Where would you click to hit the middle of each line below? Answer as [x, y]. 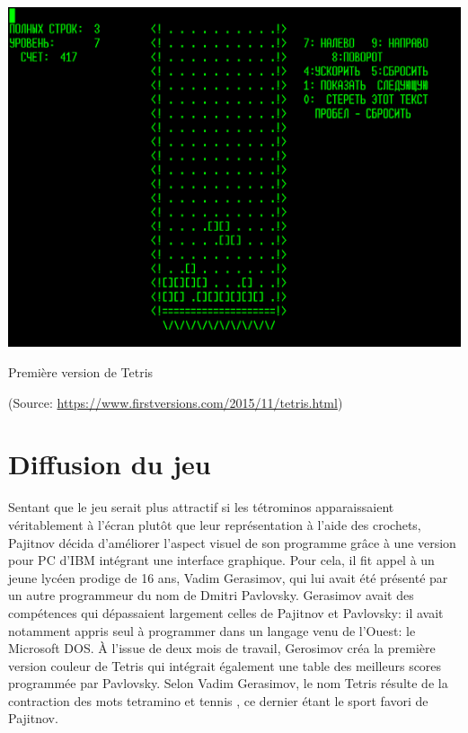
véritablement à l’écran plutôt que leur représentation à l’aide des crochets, [215, 524]
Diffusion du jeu [110, 464]
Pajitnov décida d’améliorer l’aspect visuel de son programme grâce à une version [232, 542]
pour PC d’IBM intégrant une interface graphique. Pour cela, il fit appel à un [221, 560]
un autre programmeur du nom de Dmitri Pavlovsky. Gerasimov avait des [211, 595]
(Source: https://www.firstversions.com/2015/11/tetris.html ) [176, 402]
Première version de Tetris [81, 372]
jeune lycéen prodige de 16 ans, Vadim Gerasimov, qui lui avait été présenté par [228, 577]
